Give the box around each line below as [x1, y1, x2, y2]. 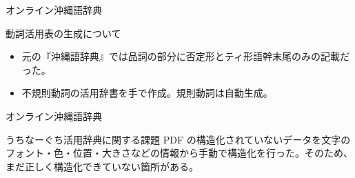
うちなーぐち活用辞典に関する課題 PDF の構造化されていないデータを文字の [6, 132, 351, 146]
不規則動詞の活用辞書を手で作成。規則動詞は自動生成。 [21, 86, 273, 100]
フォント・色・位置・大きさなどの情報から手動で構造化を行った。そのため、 [6, 146, 353, 160]
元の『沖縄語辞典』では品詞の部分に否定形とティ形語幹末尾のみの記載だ [21, 49, 349, 63]
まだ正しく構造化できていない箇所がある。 [6, 159, 199, 173]
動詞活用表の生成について [6, 26, 121, 40]
